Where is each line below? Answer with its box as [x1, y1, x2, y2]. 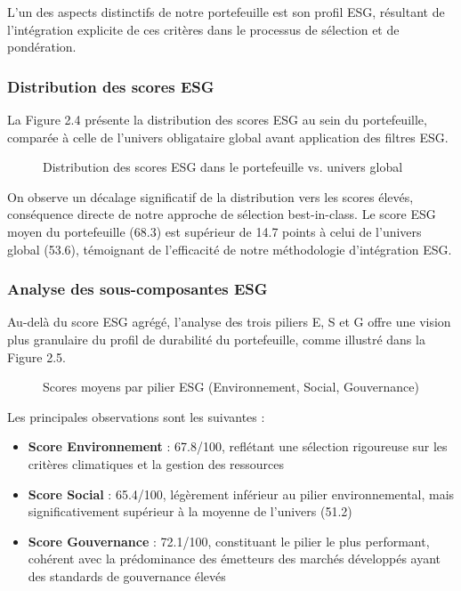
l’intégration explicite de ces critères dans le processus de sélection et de [7, 20, 400, 38]
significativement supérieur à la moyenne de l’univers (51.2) [28, 502, 352, 521]
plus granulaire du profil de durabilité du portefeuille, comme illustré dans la [7, 329, 425, 348]
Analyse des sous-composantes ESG [7, 278, 268, 300]
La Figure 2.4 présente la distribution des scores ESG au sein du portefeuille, [7, 110, 427, 128]
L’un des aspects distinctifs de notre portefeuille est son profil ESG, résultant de [7, 3, 445, 20]
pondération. [7, 37, 77, 56]
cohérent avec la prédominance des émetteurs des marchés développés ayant [28, 549, 441, 568]
